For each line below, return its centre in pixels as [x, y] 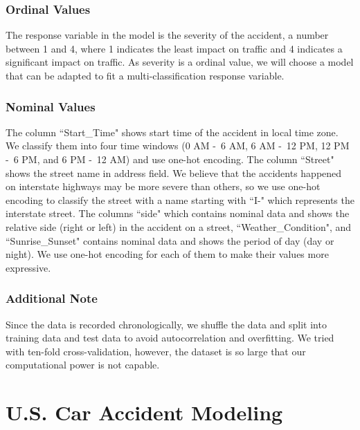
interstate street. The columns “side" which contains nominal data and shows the [178, 213]
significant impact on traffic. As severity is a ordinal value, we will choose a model [180, 62]
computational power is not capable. [83, 365]
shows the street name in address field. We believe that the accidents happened [174, 172]
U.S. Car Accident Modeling [144, 412]
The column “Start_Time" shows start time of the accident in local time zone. [172, 132]
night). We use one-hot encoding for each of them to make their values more [167, 254]
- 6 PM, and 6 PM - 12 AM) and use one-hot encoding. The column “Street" [170, 159]
